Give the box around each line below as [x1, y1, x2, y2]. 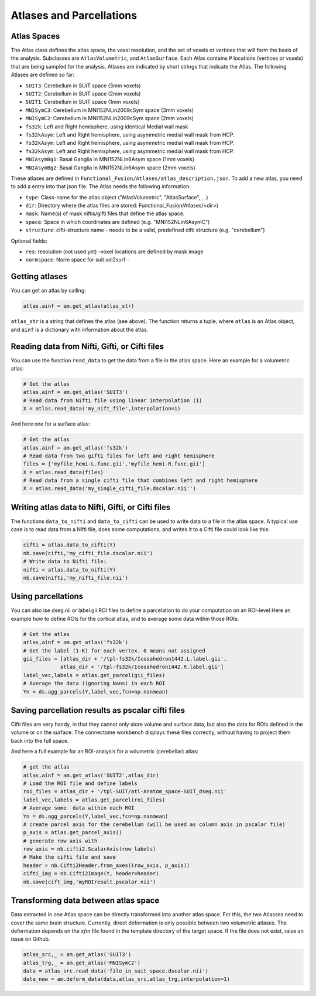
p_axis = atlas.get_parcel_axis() [23, 830, 122, 836]
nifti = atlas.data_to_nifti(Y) [23, 566, 116, 573]
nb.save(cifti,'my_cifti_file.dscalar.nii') [23, 550, 153, 556]
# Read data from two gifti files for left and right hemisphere [23, 452, 215, 459]
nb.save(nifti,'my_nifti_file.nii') [23, 575, 129, 581]
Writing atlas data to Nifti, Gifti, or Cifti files [11, 502, 171, 512]
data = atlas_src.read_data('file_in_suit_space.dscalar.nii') [23, 968, 209, 974]
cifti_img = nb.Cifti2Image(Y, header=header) [23, 871, 159, 877]
